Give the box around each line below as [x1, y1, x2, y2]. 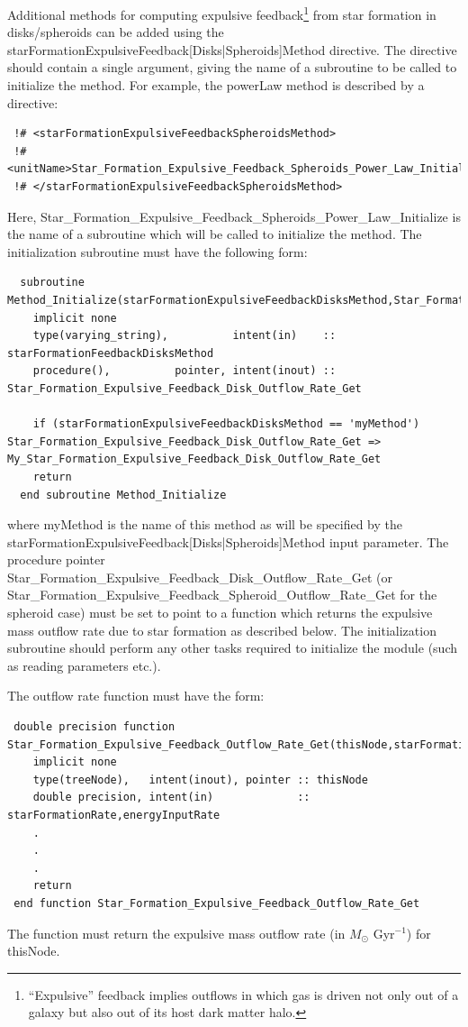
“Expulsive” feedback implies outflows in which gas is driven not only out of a [28, 985, 459, 1004]
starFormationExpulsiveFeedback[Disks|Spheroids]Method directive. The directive [7, 40, 457, 59]
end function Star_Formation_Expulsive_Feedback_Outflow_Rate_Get [13, 896, 420, 910]
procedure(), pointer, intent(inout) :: [32, 364, 337, 378]
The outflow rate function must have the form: [7, 686, 265, 705]
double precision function [13, 720, 175, 734]
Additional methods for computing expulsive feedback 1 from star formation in [7, 3, 436, 23]
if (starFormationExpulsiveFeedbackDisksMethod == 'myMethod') [32, 417, 420, 431]
